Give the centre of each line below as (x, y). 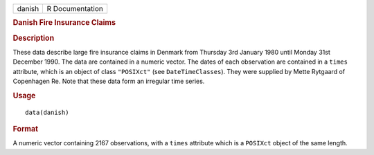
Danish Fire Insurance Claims (64, 23)
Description (34, 38)
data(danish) (47, 112)
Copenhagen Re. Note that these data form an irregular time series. (109, 81)
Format (25, 129)
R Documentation (75, 9)
